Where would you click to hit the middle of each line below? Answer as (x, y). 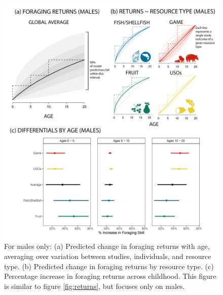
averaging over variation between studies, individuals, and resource (108, 256)
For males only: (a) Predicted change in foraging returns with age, (107, 246)
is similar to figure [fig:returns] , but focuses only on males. (95, 286)
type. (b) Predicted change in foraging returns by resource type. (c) (109, 266)
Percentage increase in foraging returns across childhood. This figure (110, 276)
